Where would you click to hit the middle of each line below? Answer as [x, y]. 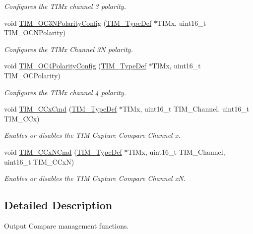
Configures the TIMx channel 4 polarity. [65, 92]
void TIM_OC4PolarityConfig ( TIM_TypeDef [75, 66]
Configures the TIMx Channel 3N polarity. [68, 49]
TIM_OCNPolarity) [35, 32]
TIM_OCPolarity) [32, 75]
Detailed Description [58, 205]
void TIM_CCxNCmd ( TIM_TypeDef [63, 151]
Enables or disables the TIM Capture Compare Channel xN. [95, 178]
